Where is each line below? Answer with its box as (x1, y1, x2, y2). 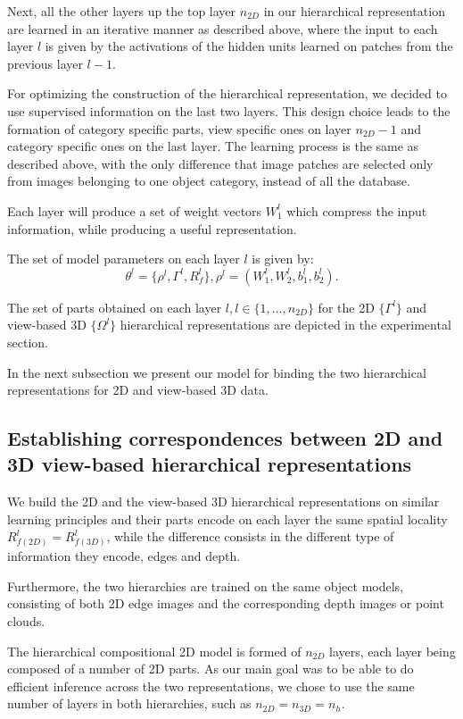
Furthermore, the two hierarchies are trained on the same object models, (7, 576, 404, 595)
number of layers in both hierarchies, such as (7, 694, 252, 713)
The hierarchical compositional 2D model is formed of (7, 641, 302, 660)
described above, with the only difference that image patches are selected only (7, 154, 434, 172)
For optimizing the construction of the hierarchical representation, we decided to (7, 84, 447, 103)
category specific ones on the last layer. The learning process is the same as (7, 137, 419, 155)
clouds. (7, 611, 45, 630)
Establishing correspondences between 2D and (7, 424, 443, 452)
